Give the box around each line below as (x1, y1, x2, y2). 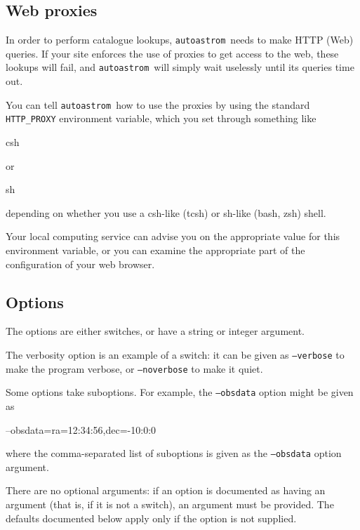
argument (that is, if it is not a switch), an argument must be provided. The (6, 496, 334, 511)
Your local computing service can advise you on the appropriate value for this (6, 229, 340, 244)
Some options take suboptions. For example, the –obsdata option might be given (6, 385, 354, 399)
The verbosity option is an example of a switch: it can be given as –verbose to (6, 347, 345, 362)
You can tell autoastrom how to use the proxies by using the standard (6, 97, 310, 112)
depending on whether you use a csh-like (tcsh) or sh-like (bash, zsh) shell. (6, 205, 326, 220)
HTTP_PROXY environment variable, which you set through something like (6, 111, 316, 126)
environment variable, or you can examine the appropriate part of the (6, 242, 305, 257)
